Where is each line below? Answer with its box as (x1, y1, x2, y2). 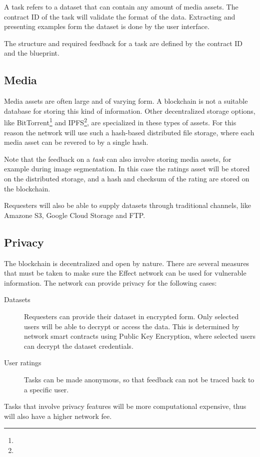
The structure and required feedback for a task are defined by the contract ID (4, 38, 243, 48)
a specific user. (24, 384, 69, 394)
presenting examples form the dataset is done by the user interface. (4, 21, 209, 32)
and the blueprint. (4, 48, 59, 58)
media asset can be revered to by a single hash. (4, 137, 148, 147)
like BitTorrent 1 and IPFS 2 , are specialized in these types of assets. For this (4, 116, 236, 128)
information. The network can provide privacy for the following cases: (4, 277, 217, 288)
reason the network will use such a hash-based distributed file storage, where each (4, 127, 254, 137)
